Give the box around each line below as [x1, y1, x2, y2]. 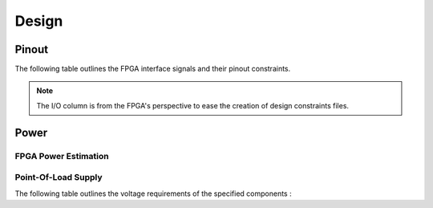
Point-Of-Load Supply [14, 172, 103, 183]
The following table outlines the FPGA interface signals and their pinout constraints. [14, 64, 291, 74]
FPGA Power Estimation [14, 150, 109, 161]
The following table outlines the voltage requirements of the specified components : [14, 189, 292, 198]
